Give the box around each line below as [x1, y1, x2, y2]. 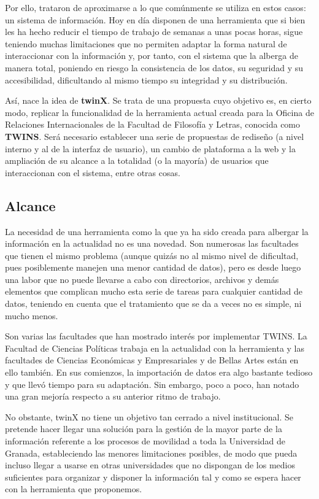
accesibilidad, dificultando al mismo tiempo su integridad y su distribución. [5, 73, 288, 86]
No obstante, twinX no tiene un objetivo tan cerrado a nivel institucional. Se [5, 410, 294, 423]
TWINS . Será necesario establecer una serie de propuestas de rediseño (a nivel [5, 130, 304, 142]
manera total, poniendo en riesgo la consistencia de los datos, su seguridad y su [5, 61, 304, 74]
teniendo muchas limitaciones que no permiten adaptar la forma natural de [5, 37, 287, 50]
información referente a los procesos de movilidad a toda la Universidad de [5, 435, 286, 447]
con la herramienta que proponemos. [5, 482, 142, 495]
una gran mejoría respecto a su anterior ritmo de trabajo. [5, 390, 221, 403]
